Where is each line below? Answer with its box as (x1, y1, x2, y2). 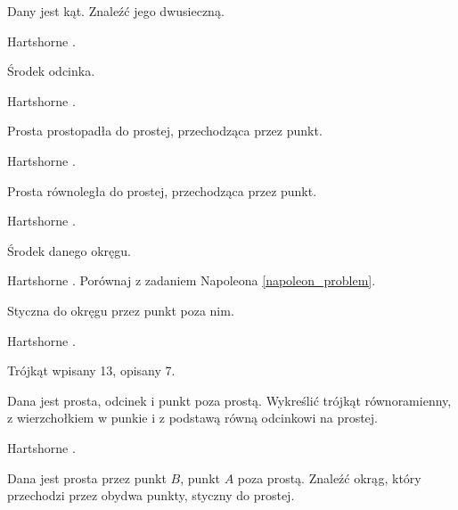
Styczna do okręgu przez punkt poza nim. (7, 300, 234, 319)
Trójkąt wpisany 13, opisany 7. (7, 361, 176, 380)
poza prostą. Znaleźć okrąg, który (237, 468, 421, 487)
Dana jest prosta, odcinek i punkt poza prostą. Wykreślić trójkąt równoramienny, (7, 391, 452, 409)
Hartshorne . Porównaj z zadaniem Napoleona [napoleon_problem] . (7, 271, 376, 290)
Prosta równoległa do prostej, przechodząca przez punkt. (7, 181, 317, 200)
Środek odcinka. (7, 62, 95, 80)
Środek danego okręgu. (7, 241, 131, 259)
